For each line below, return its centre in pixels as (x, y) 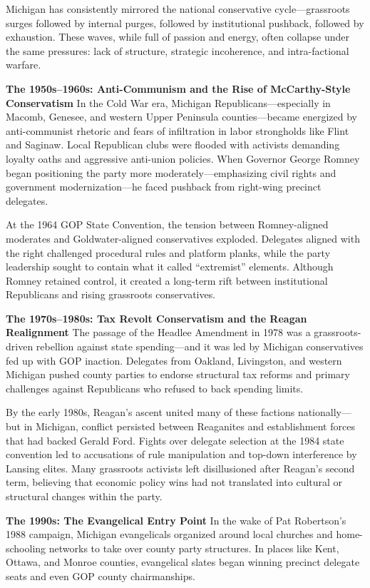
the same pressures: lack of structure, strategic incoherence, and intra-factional (178, 50)
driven (20, 346)
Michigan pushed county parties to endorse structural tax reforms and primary (178, 374)
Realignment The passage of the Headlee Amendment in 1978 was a (158, 332)
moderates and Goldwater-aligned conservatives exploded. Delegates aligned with (183, 238)
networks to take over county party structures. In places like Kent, (194, 548)
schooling (26, 548)
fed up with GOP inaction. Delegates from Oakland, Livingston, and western (174, 360)
